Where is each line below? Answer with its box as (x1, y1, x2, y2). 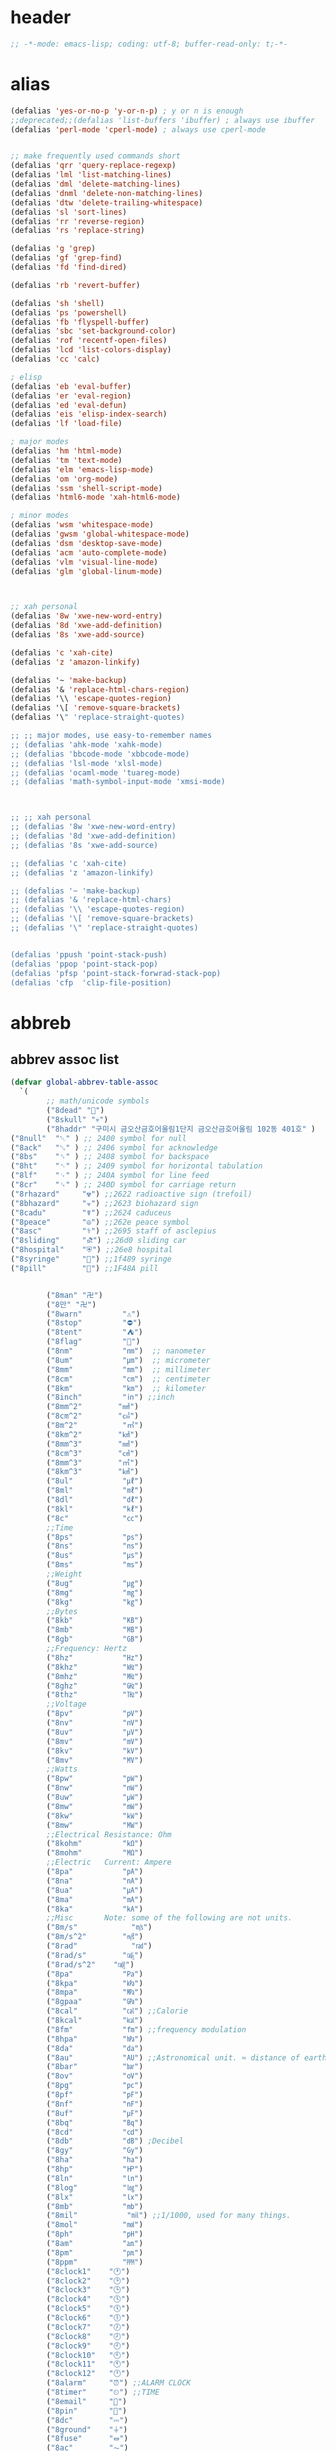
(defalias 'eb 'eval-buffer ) (10, 381, 132, 391)
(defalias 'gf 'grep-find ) (10, 253, 123, 263)
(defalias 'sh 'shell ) (10, 298, 105, 308)
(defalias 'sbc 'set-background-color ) (10, 326, 177, 336)
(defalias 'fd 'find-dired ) (10, 262, 128, 272)
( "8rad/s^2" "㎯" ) (46, 1959, 135, 1970)
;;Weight (46, 1569, 83, 1579)
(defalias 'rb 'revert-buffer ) (10, 280, 141, 290)
